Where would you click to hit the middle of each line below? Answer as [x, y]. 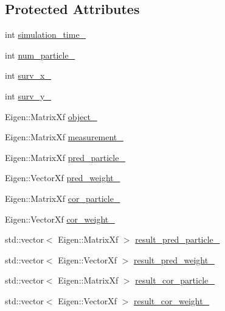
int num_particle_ [40, 55]
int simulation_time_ [46, 34]
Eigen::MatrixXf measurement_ [64, 137]
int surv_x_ [28, 75]
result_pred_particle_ [178, 239]
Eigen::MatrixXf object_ [51, 116]
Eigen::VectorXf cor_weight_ [60, 219]
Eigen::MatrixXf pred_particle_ [65, 157]
